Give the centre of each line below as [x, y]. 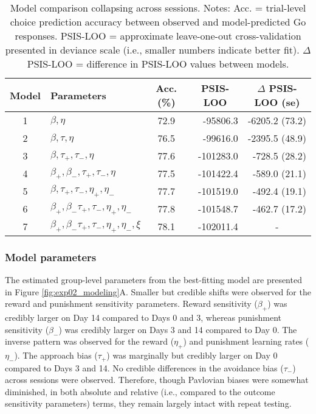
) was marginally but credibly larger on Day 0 [192, 355]
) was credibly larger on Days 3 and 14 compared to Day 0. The [178, 329]
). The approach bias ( [56, 355]
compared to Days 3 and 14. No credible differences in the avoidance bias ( [144, 367]
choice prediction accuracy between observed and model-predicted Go [158, 22]
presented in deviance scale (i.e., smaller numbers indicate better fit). [152, 50]
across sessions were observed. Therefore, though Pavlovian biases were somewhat [157, 380]
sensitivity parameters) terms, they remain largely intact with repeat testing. [148, 403]
